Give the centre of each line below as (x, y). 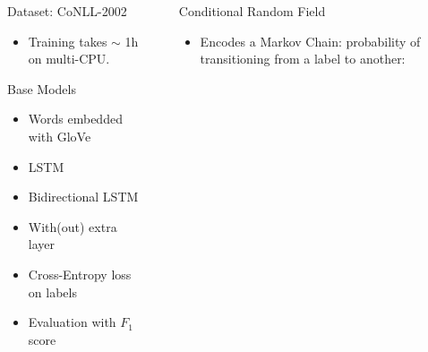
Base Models (42, 88)
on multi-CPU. (69, 59)
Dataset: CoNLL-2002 (67, 11)
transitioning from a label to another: (303, 59)
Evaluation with (72, 322)
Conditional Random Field (252, 11)
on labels (52, 292)
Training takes (68, 41)
